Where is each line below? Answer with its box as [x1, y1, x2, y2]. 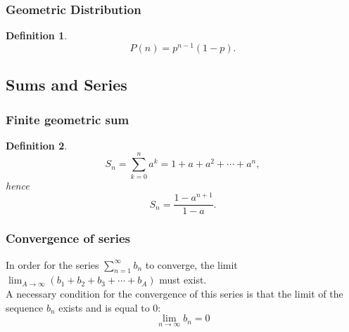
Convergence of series [6, 230, 130, 247]
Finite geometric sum [6, 110, 129, 128]
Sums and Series [6, 74, 127, 95]
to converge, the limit [145, 257, 238, 272]
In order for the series [6, 257, 99, 272]
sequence [6, 300, 44, 314]
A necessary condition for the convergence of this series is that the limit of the [6, 286, 343, 300]
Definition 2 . [6, 138, 68, 152]
